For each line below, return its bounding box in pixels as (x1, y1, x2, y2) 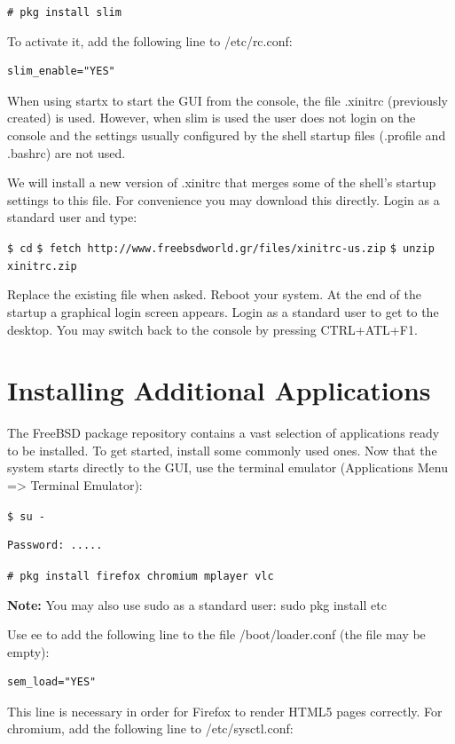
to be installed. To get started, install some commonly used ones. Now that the (7, 440, 437, 459)
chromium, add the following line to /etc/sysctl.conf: (7, 719, 294, 738)
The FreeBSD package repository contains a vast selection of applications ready (7, 423, 440, 442)
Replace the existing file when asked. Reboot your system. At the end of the (7, 285, 421, 304)
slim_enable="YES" (7, 65, 115, 78)
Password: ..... (7, 539, 103, 552)
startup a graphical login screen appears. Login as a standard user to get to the (7, 302, 439, 321)
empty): (7, 642, 50, 661)
